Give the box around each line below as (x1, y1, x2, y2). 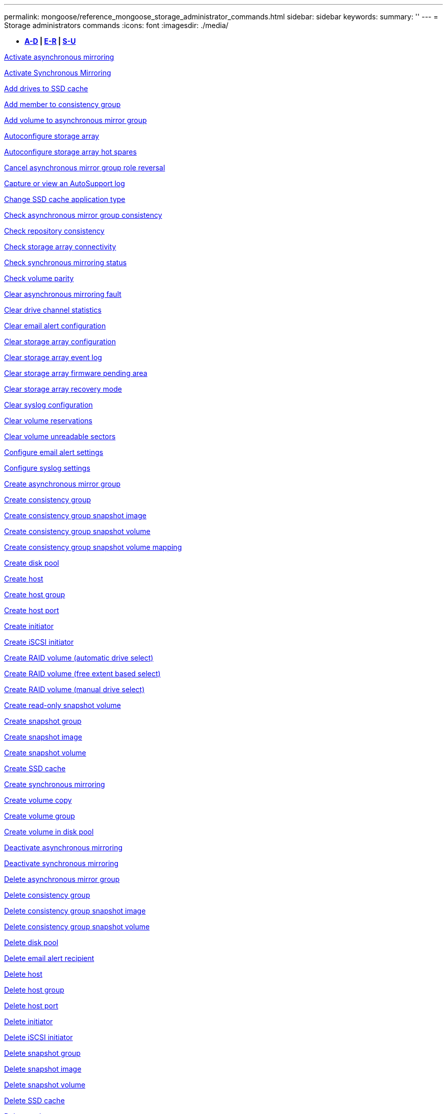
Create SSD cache (4, 764, 66, 773)
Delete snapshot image (4, 1065, 82, 1073)
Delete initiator (4, 1017, 53, 1026)
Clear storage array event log (4, 353, 102, 362)
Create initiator (4, 622, 54, 630)
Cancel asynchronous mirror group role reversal (4, 163, 165, 172)
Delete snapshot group (4, 1049, 81, 1057)
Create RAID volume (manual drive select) (4, 685, 145, 694)
